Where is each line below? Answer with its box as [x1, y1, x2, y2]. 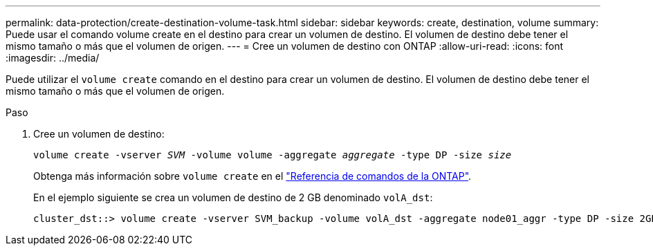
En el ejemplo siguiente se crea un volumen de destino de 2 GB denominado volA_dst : [33, 192, 433, 203]
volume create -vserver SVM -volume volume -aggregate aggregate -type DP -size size [33, 149, 512, 160]
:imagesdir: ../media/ [6, 52, 100, 64]
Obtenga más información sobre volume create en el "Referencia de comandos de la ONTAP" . [33, 170, 472, 182]
